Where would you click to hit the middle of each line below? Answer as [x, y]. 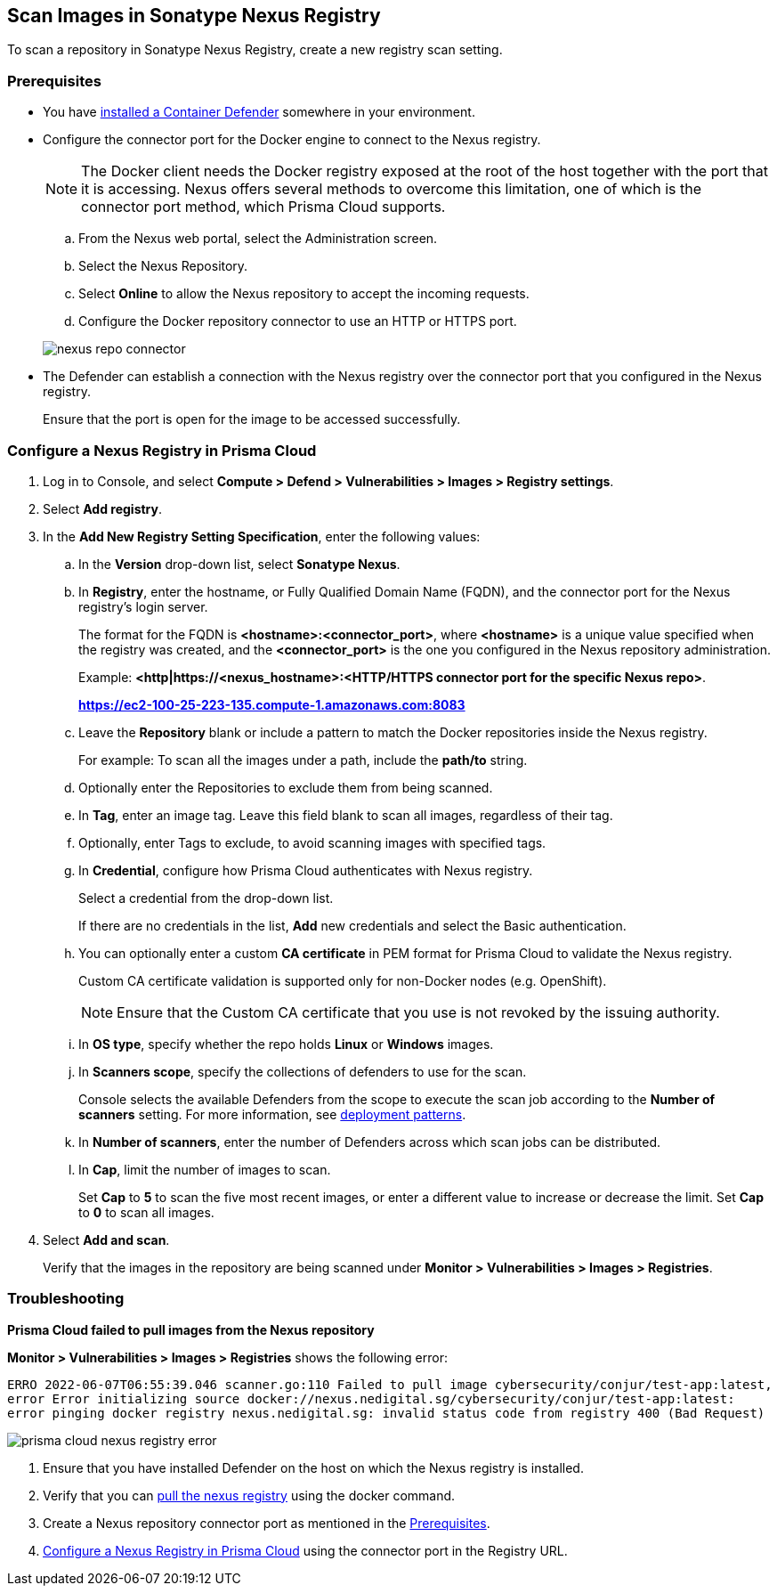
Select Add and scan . [106, 1239]
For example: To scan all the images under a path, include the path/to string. [303, 760]
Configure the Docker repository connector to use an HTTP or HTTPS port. [298, 321]
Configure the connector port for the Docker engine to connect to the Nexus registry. [292, 140]
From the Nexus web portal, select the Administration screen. [258, 239]
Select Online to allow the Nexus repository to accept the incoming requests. [304, 294]
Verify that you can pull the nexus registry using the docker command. [249, 1495]
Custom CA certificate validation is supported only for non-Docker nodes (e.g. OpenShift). [343, 980]
